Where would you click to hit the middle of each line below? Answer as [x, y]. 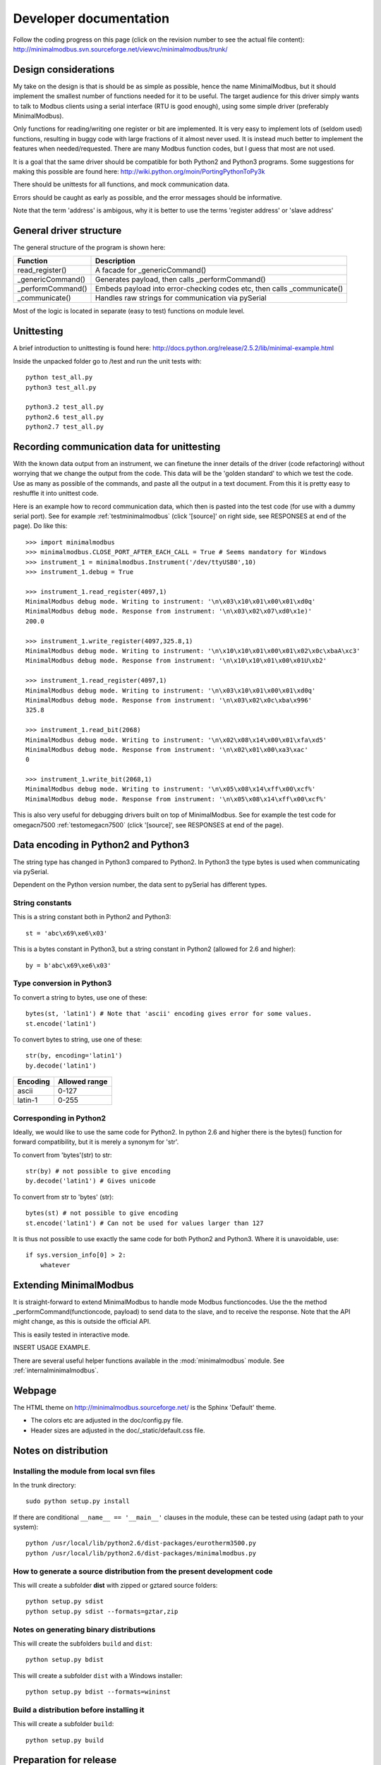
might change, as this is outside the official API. [82, 1322]
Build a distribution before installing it [79, 1710]
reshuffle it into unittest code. [56, 493]
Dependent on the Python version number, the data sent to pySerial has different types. [140, 885]
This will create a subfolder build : [64, 1724]
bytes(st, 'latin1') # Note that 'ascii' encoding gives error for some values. [169, 1014]
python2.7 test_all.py [65, 427]
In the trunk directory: [45, 1485]
